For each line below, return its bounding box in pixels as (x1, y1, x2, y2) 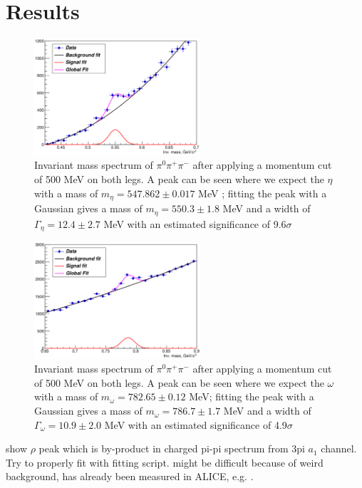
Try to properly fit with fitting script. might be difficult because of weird (6, 455, 324, 469)
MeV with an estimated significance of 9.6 (103, 216, 286, 231)
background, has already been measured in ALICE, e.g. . (6, 469, 254, 484)
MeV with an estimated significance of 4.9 (104, 417, 287, 432)
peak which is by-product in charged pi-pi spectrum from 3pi (38, 441, 305, 456)
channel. (321, 441, 357, 456)
